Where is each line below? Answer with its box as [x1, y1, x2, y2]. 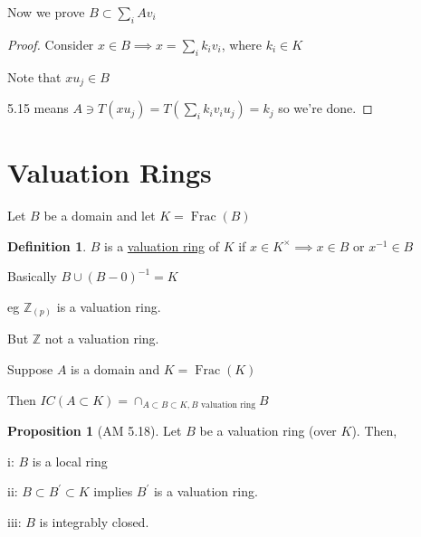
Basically [7, 267, 57, 286]
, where [221, 34, 263, 53]
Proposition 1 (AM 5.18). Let [7, 421, 182, 440]
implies [93, 482, 133, 501]
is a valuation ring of [104, 236, 220, 255]
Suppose [7, 360, 53, 379]
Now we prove [7, 3, 85, 21]
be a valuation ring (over [199, 421, 337, 440]
